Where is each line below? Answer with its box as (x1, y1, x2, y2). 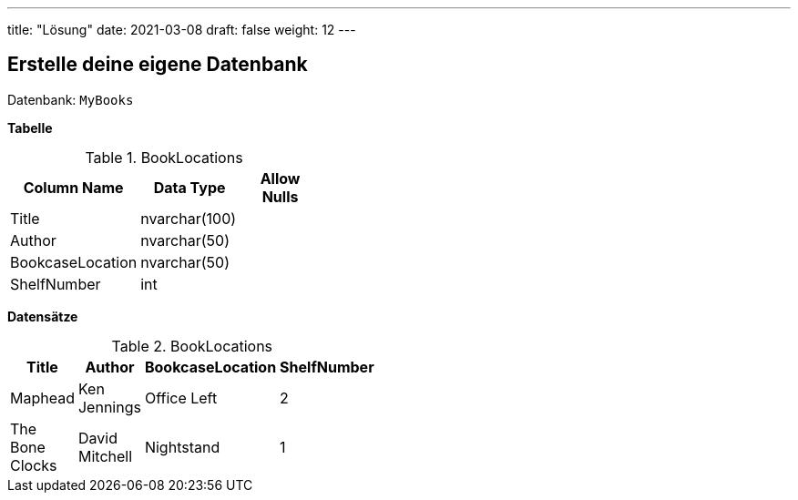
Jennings (77, 397, 141, 416)
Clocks (10, 455, 57, 474)
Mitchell (77, 446, 133, 465)
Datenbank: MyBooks (7, 91, 134, 107)
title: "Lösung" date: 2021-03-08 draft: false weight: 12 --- (7, 22, 356, 37)
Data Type (153, 178, 226, 197)
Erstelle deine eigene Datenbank (7, 53, 308, 77)
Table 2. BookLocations (111, 336, 273, 355)
